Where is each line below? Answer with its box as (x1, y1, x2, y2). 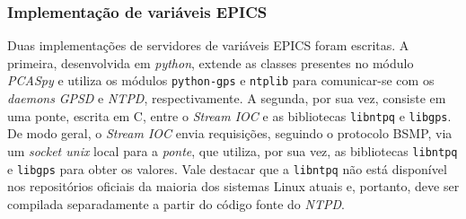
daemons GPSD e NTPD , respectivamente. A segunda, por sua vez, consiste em (7, 89, 446, 108)
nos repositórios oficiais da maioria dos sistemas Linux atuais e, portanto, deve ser (7, 177, 460, 196)
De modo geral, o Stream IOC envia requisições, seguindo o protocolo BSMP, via (7, 124, 453, 143)
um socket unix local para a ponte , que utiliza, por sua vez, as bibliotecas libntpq (7, 141, 458, 160)
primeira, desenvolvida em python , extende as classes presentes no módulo (7, 53, 414, 72)
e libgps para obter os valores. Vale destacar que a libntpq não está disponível (7, 159, 447, 178)
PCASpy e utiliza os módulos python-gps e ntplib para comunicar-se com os (7, 71, 435, 90)
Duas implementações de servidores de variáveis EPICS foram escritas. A (7, 36, 409, 55)
